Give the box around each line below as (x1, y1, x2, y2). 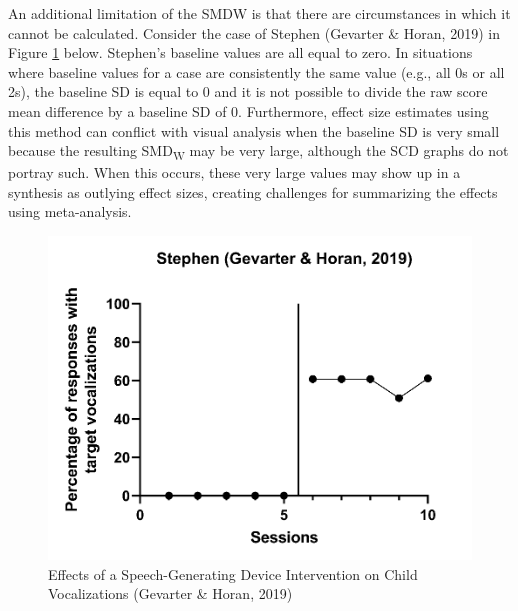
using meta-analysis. (8, 201, 132, 222)
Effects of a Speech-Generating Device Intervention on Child (48, 563, 418, 584)
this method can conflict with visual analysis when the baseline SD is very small (8, 120, 500, 141)
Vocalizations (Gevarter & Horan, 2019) (48, 583, 293, 604)
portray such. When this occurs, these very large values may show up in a (8, 162, 461, 183)
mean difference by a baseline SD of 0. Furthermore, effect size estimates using (8, 100, 489, 121)
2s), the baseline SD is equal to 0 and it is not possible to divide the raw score (8, 81, 488, 102)
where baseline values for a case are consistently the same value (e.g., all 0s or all (8, 61, 505, 82)
